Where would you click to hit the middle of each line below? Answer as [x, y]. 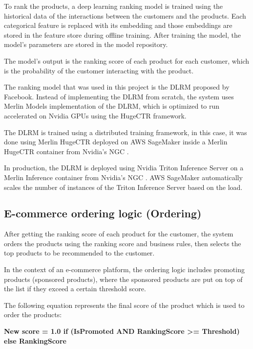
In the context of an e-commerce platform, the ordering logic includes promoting [124, 269]
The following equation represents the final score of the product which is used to [124, 305]
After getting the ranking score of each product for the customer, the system [119, 234]
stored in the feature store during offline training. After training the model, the [123, 35]
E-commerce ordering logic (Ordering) [103, 213]
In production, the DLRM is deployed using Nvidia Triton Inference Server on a [124, 168]
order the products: [33, 314]
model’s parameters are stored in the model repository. [86, 44]
